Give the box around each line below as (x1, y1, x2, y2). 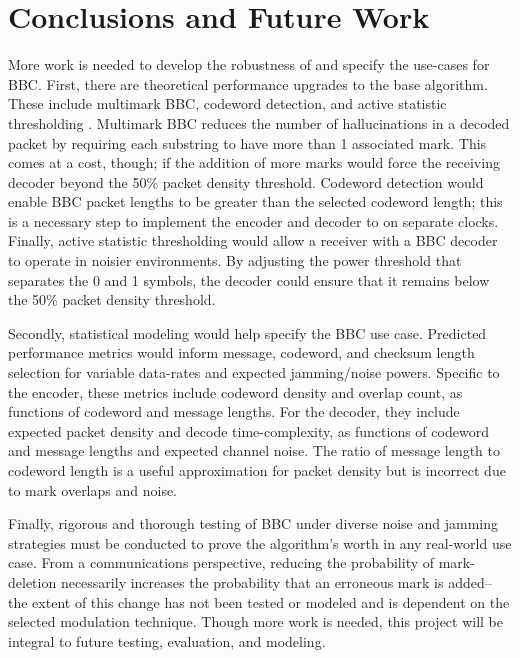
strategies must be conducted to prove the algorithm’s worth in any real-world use (8, 532, 512, 553)
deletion (8, 571, 57, 592)
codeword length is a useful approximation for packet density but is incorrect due (8, 460, 506, 480)
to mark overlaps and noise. (8, 479, 178, 500)
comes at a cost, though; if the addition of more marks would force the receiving (8, 152, 500, 173)
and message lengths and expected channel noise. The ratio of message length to (8, 440, 500, 461)
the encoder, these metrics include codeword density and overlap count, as (8, 381, 463, 402)
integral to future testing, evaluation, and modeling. (8, 630, 326, 651)
